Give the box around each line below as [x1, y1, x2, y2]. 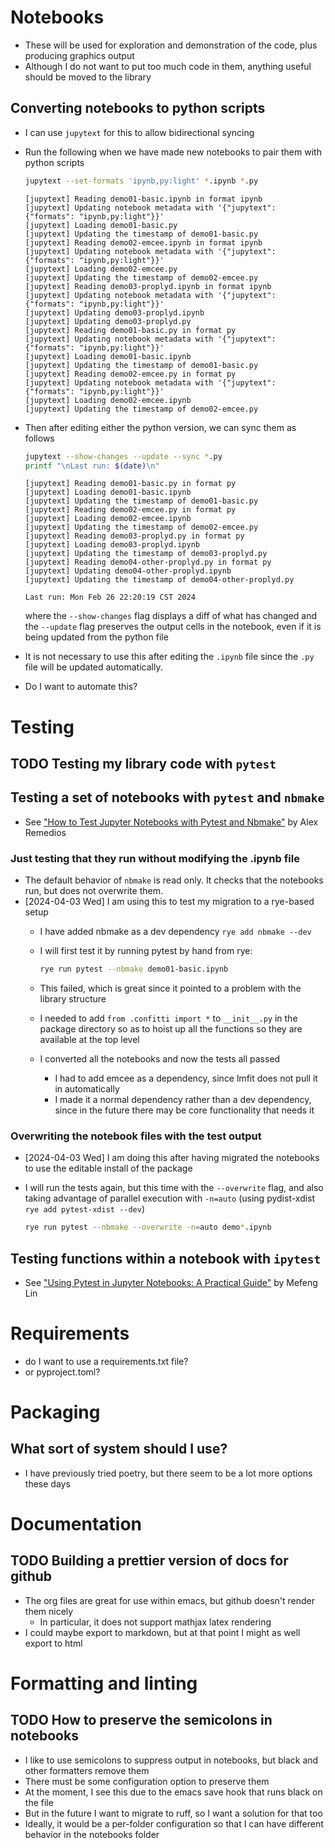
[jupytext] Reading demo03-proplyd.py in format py [24, 531, 245, 541]
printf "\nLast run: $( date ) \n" [24, 461, 160, 471]
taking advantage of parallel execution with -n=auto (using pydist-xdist [24, 1192, 316, 1205]
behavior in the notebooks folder [24, 1828, 160, 1840]
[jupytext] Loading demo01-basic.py [24, 220, 178, 230]
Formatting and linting [10, 1672, 198, 1695]
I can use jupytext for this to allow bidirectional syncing [24, 126, 255, 138]
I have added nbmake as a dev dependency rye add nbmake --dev [39, 926, 312, 938]
